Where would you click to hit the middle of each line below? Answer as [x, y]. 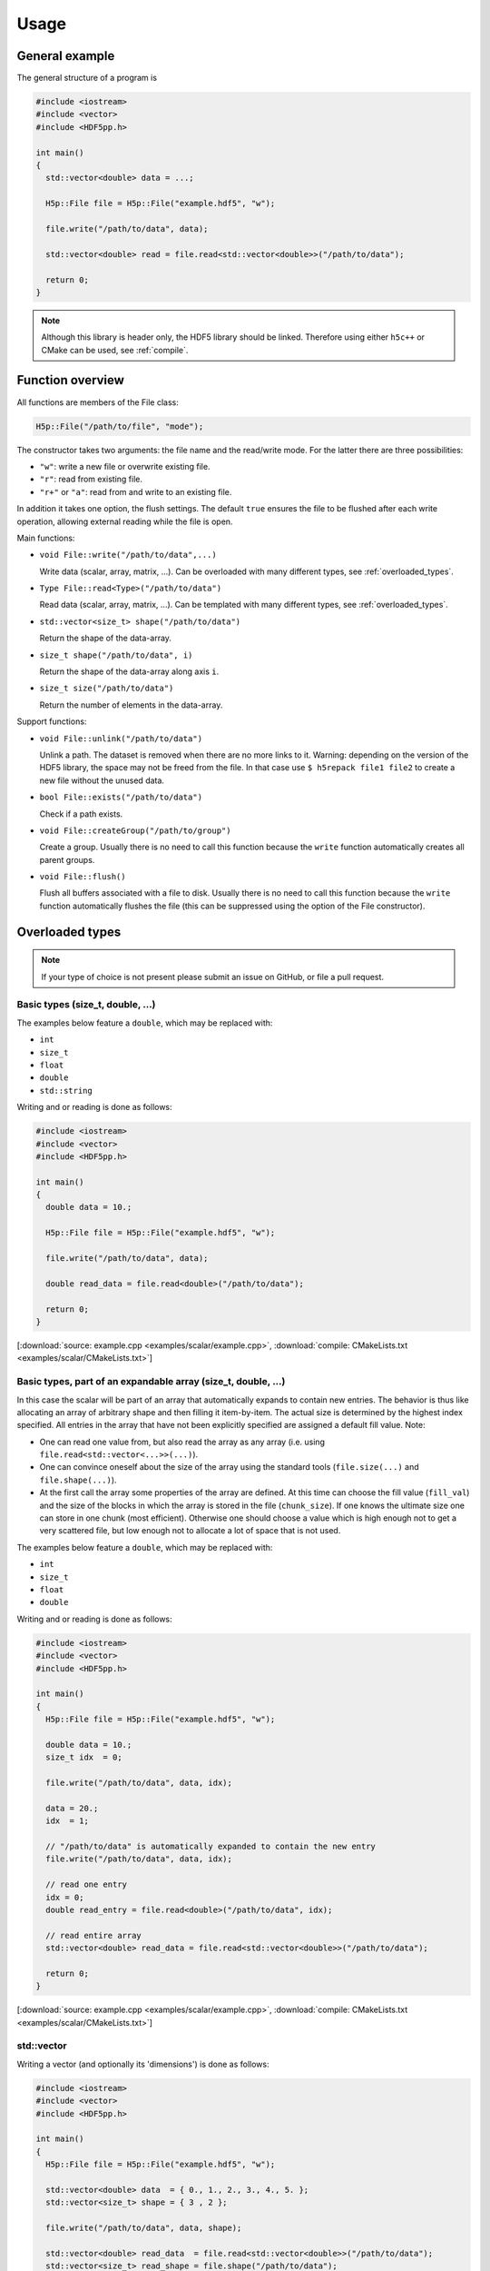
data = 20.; [72, 1808]
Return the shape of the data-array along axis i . [129, 671]
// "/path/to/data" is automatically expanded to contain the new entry [211, 1846]
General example [66, 56]
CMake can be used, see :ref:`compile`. [115, 350]
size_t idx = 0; [84, 1757]
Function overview [70, 380]
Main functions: [46, 538]
